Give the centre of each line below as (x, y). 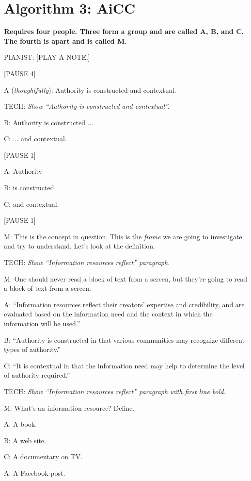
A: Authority (23, 171)
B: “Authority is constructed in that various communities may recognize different (124, 340)
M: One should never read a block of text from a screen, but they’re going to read (126, 278)
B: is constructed (29, 188)
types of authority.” (32, 349)
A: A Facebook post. (35, 473)
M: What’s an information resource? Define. (69, 407)
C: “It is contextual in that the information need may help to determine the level (124, 365)
